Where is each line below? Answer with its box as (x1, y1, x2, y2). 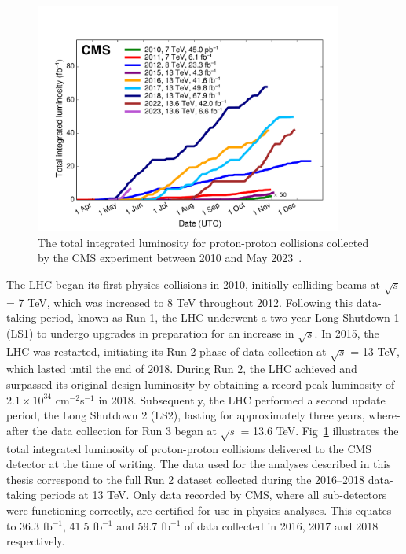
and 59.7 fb (116, 517, 171, 534)
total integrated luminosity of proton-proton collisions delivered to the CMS (6, 440, 372, 456)
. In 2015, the (314, 324, 379, 341)
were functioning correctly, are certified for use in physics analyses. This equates (6, 501, 392, 518)
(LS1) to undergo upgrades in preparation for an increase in (6, 324, 294, 341)
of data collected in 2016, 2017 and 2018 (185, 517, 379, 534)
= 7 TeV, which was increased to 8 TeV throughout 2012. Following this (6, 294, 353, 310)
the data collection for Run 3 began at (32, 422, 217, 438)
